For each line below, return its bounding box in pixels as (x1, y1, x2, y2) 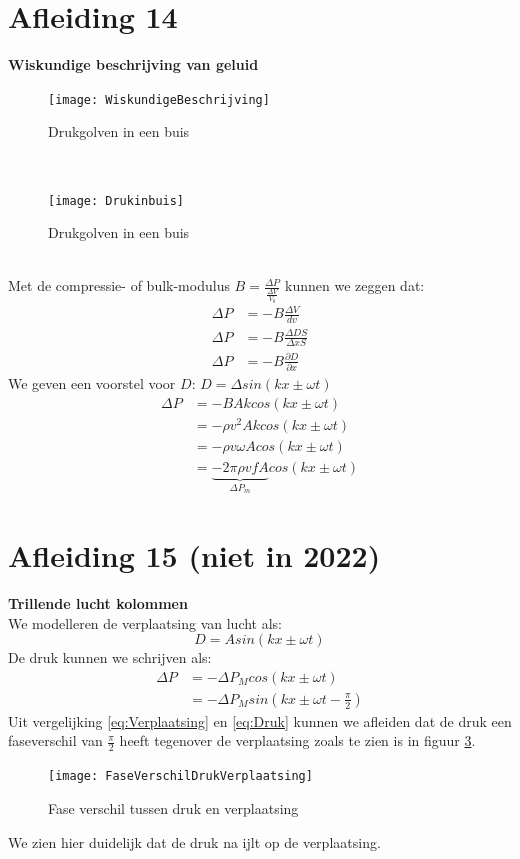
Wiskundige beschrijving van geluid (8, 54, 259, 75)
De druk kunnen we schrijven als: (8, 647, 212, 668)
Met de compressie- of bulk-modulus (8, 275, 230, 296)
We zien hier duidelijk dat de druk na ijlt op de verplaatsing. (8, 831, 381, 852)
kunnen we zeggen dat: (285, 275, 425, 296)
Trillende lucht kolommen (8, 593, 188, 614)
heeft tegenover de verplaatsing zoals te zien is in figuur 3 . (119, 730, 476, 751)
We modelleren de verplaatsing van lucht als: (8, 612, 283, 633)
